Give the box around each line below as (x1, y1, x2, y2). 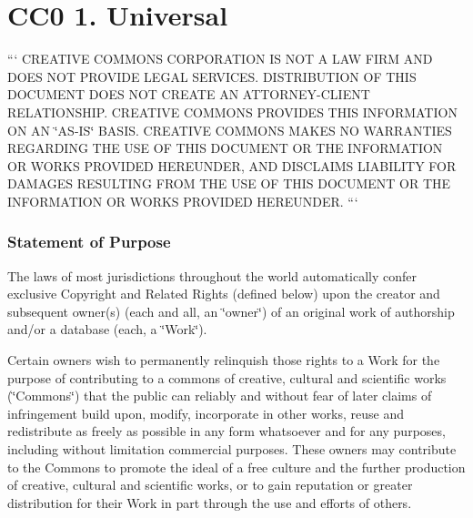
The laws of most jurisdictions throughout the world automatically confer (7, 266, 418, 285)
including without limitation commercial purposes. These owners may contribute (7, 440, 457, 459)
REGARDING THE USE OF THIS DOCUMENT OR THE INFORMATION (7, 138, 443, 157)
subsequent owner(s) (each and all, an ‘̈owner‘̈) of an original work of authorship (7, 301, 455, 320)
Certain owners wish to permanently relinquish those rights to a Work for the (7, 350, 440, 370)
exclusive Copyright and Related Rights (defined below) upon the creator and (7, 284, 440, 303)
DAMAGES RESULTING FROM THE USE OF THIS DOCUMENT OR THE (7, 174, 451, 193)
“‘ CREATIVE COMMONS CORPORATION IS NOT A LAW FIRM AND (7, 49, 433, 68)
